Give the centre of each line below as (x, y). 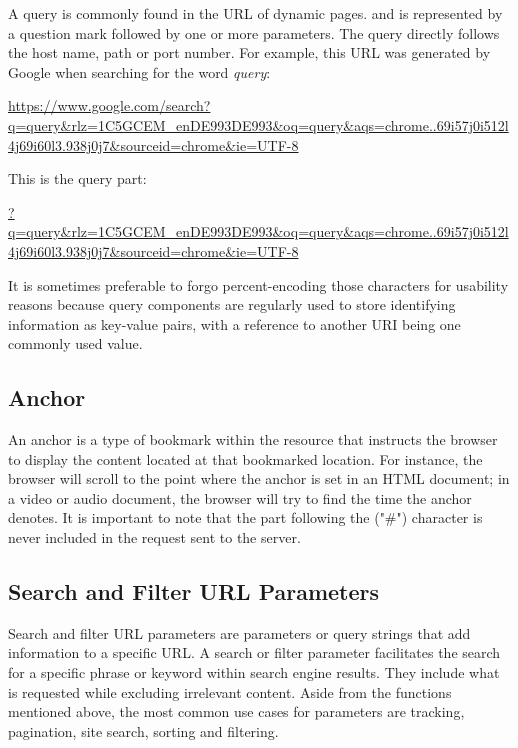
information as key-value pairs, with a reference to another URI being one (234, 323)
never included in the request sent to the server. (154, 537)
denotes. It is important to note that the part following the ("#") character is (245, 517)
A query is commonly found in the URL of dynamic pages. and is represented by (255, 13)
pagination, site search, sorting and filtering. (143, 730)
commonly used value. (75, 343)
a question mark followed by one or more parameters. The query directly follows (254, 32)
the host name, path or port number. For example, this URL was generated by (249, 52)
